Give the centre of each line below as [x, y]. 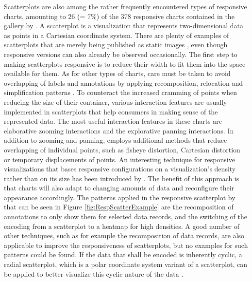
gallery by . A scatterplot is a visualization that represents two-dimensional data [124, 26]
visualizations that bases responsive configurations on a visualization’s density [120, 169]
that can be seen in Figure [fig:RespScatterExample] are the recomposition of [119, 207]
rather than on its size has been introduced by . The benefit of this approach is [122, 178]
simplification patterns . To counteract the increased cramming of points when [120, 92]
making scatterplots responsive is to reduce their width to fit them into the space [125, 64]
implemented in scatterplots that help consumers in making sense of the [111, 111]
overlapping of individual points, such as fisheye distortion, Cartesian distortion [122, 149]
